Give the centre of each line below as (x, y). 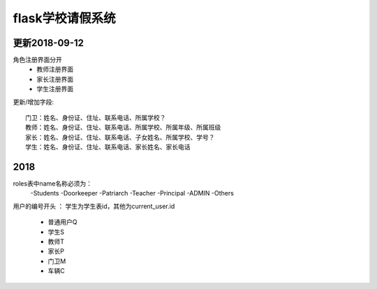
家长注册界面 (55, 79)
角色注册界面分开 (37, 60)
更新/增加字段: (34, 102)
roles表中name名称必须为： (52, 184)
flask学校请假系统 (64, 18)
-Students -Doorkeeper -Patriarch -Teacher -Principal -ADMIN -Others (132, 193)
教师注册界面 (55, 69)
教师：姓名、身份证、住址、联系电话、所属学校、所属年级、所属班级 (123, 128)
